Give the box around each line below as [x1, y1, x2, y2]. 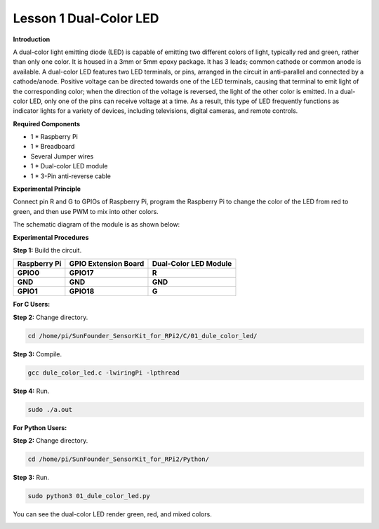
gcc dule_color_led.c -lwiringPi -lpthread [27, 368, 180, 377]
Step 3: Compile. [13, 349, 62, 358]
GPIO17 [69, 268, 94, 278]
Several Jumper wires [30, 152, 94, 161]
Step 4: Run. [13, 387, 50, 395]
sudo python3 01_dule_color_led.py [27, 492, 150, 500]
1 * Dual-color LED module [30, 162, 108, 170]
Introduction [13, 35, 51, 43]
